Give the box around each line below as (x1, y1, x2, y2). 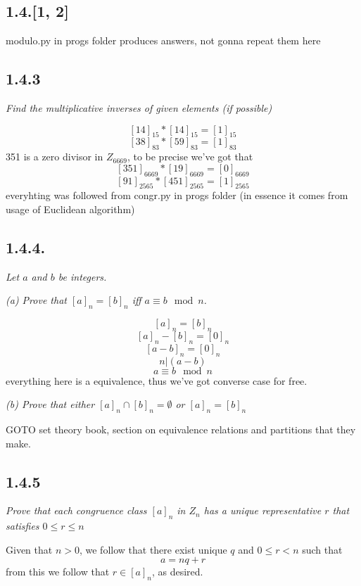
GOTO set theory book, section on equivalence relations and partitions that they (6, 421, 356, 436)
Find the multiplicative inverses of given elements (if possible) (6, 101, 272, 115)
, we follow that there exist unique (79, 542, 227, 556)
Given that (6, 542, 53, 556)
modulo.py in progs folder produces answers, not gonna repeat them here (6, 33, 321, 48)
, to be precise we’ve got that (127, 149, 253, 164)
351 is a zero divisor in (6, 149, 103, 164)
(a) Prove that (6, 293, 67, 307)
